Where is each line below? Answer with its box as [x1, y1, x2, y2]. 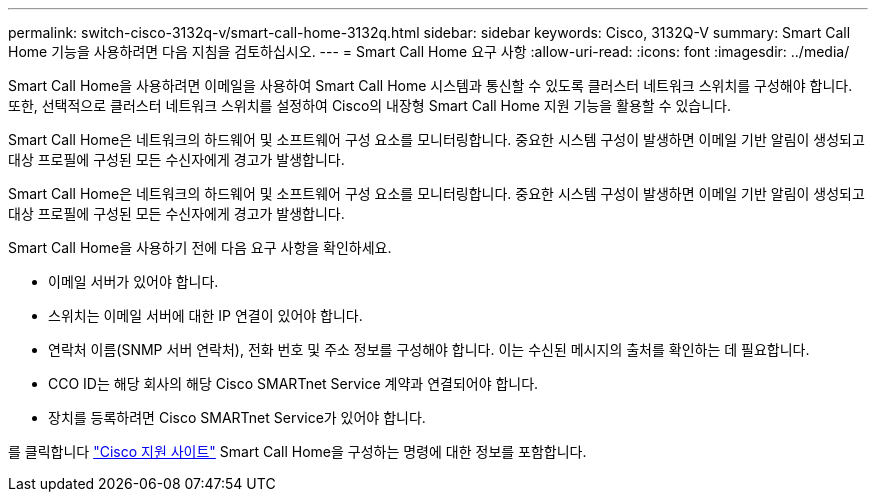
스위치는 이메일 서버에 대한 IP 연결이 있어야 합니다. [48, 307, 363, 324]
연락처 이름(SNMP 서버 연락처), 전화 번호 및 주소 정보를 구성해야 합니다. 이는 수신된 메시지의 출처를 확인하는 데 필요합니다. [48, 341, 810, 358]
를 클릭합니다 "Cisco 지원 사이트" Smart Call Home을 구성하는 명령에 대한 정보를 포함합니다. [8, 443, 587, 460]
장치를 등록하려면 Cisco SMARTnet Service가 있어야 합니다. [48, 409, 426, 426]
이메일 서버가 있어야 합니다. [48, 273, 219, 290]
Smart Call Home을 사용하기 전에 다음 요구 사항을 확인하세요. [8, 239, 392, 256]
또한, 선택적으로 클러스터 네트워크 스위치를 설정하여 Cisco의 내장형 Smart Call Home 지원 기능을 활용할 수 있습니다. [8, 97, 731, 114]
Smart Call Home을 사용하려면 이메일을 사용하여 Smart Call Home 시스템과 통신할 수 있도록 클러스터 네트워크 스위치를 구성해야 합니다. [8, 77, 853, 94]
